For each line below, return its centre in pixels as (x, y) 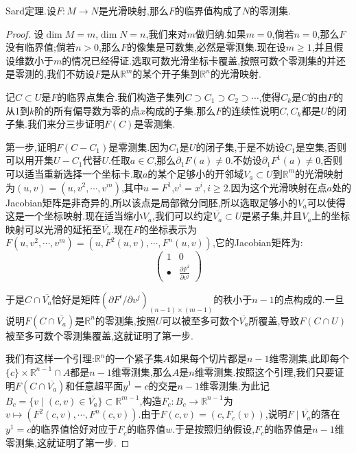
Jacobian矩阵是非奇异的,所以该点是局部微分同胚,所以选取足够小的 (152, 202)
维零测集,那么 (142, 371)
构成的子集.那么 (181, 110)
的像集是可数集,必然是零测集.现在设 (206, 47)
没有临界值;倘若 (40, 47)
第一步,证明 (31, 146)
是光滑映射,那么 (133, 10)
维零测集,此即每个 (309, 358)
